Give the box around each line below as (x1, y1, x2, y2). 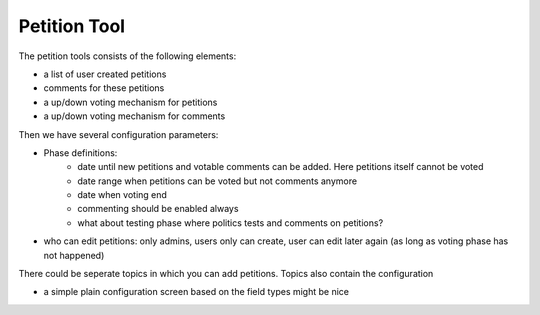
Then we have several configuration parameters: (18, 128, 219, 140)
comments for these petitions (43, 82, 165, 94)
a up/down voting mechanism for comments (43, 110, 226, 122)
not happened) (43, 249, 105, 261)
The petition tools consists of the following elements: (18, 50, 237, 62)
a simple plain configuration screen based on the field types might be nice (43, 286, 350, 298)
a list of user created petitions (43, 68, 167, 80)
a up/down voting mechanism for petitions (43, 96, 218, 108)
